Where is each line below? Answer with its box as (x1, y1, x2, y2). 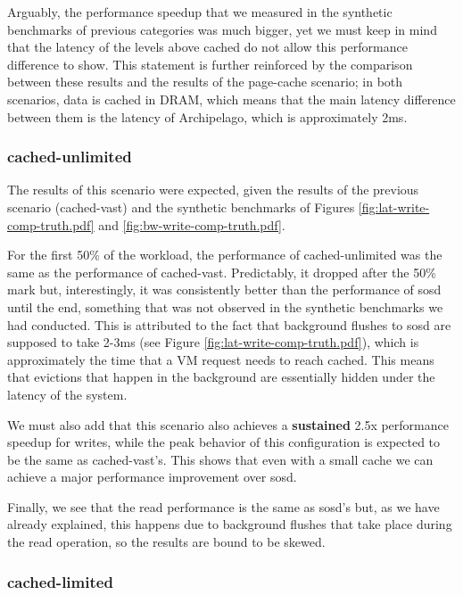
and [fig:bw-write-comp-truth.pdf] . (98, 215, 285, 234)
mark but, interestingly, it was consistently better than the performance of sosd (7, 280, 442, 299)
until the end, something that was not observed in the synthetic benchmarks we (7, 297, 443, 316)
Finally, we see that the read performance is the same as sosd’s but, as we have (7, 497, 440, 516)
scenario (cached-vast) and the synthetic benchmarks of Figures (7, 197, 355, 216)
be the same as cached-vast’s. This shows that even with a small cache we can (7, 450, 434, 468)
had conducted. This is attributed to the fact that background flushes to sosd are (7, 315, 451, 334)
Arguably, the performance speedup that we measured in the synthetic (7, 3, 393, 21)
